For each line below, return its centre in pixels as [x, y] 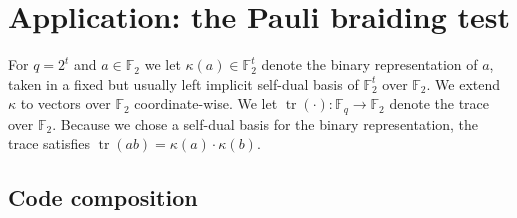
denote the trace [439, 103]
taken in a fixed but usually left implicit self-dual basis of [183, 83]
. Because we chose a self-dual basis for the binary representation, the [265, 123]
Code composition [103, 197]
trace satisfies [49, 143]
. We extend [463, 83]
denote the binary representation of [369, 64]
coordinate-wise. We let [206, 103]
